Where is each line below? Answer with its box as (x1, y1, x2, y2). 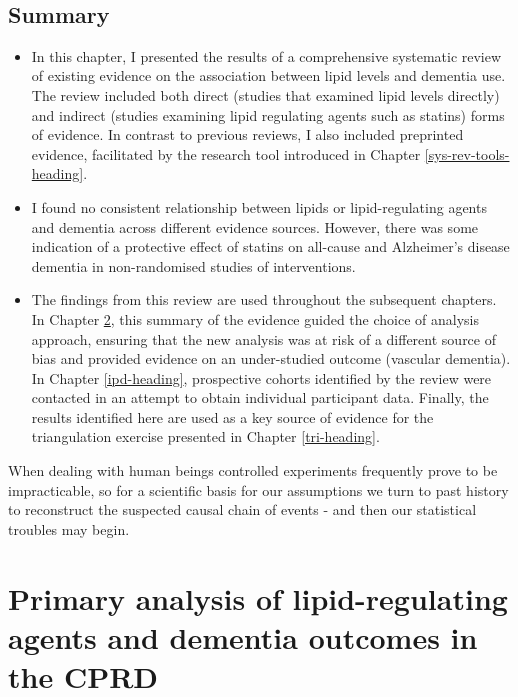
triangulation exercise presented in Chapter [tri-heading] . (31, 426, 380, 447)
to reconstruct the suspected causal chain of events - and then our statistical (8, 499, 477, 520)
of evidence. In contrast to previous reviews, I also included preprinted (31, 124, 464, 145)
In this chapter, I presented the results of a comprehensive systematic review (31, 45, 502, 66)
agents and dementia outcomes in (8, 616, 478, 657)
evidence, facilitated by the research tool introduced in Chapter (31, 143, 421, 164)
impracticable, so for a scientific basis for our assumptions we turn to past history (8, 479, 509, 500)
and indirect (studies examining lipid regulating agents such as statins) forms (31, 104, 505, 125)
